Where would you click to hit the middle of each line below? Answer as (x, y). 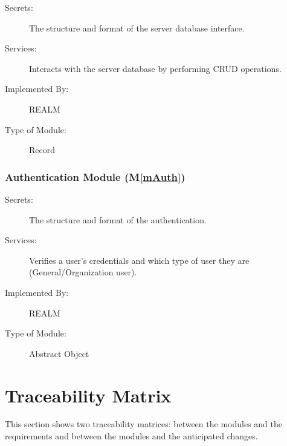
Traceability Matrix (88, 395)
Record (42, 150)
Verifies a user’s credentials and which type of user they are (139, 260)
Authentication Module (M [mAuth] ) (95, 176)
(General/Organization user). (83, 272)
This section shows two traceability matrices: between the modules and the (143, 424)
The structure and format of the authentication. (118, 219)
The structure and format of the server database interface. (137, 28)
